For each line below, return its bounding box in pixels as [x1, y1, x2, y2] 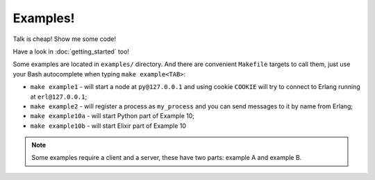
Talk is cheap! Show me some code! [12, 35, 117, 43]
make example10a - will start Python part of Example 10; [30, 112, 194, 120]
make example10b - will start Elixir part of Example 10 [30, 122, 187, 130]
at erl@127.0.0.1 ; [30, 92, 87, 101]
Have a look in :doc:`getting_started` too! [12, 47, 130, 56]
